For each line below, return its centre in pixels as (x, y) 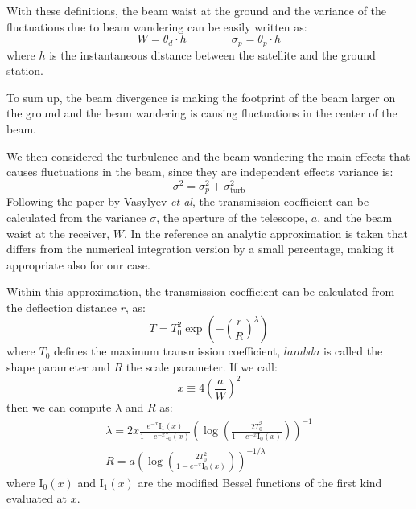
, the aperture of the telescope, (232, 217)
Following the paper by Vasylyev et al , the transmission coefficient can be (188, 201)
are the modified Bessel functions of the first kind (260, 482)
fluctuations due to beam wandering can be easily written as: (157, 26)
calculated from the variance (76, 217)
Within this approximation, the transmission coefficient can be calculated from (201, 291)
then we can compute (59, 407)
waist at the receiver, (58, 233)
